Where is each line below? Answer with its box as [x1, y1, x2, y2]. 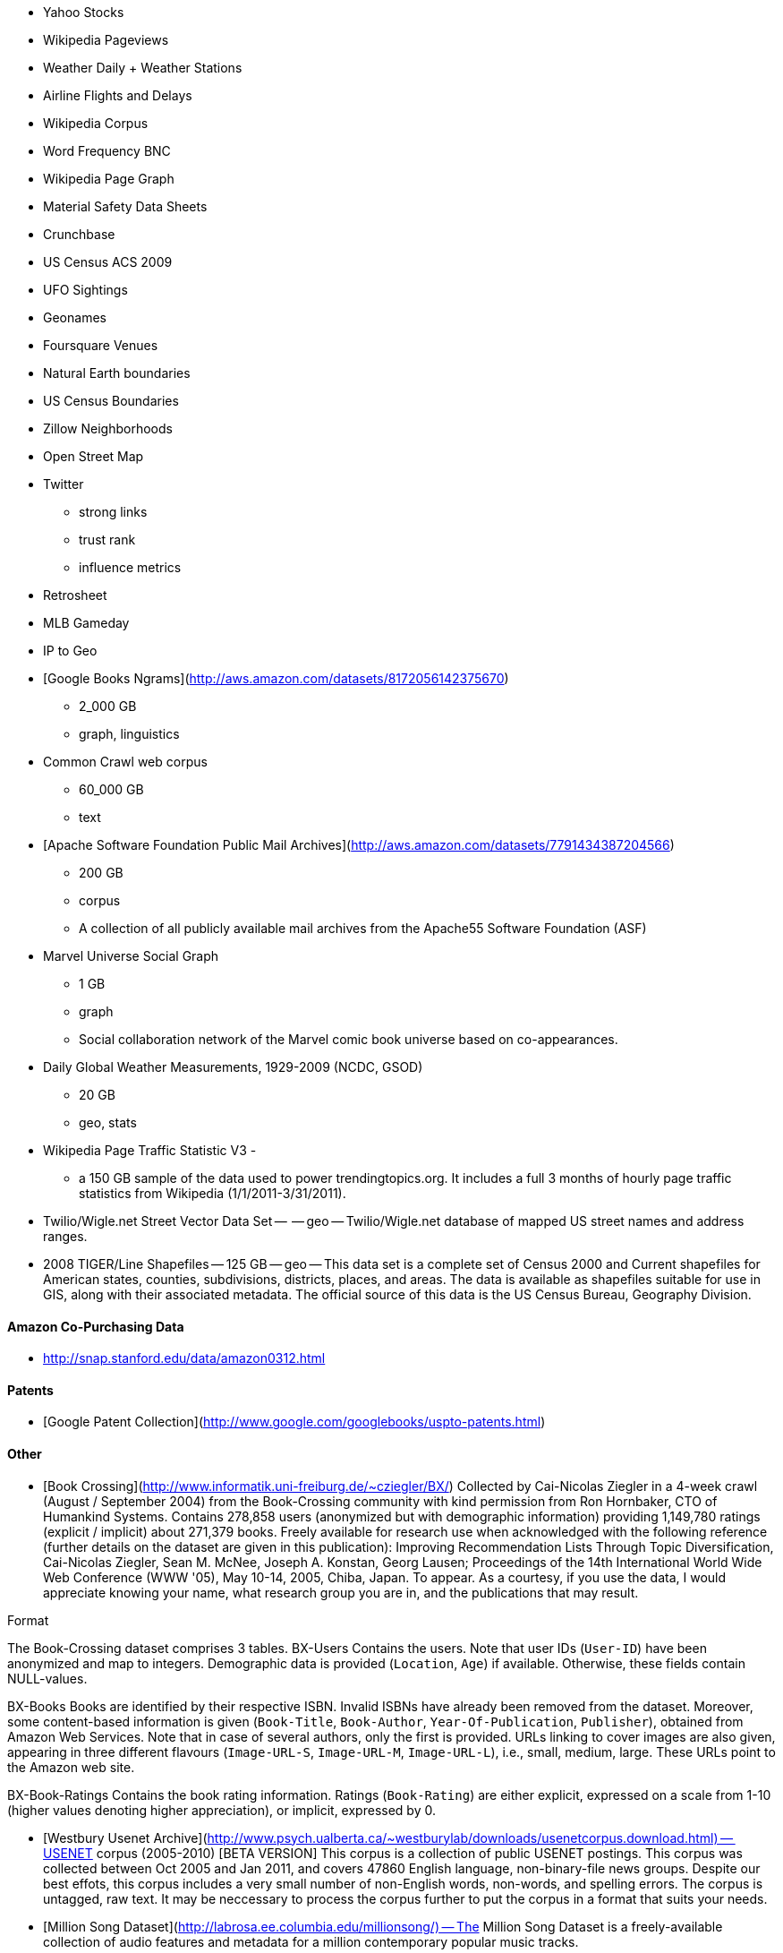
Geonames [43, 310, 106, 325]
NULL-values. [7, 1670, 88, 1686]
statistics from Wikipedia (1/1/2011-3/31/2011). [79, 1186, 346, 1201]
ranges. [43, 1229, 88, 1244]
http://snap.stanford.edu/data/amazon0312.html [43, 1350, 326, 1366]
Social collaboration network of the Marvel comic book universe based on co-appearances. [79, 1032, 618, 1047]
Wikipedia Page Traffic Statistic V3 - [43, 1143, 257, 1158]
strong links [79, 504, 148, 519]
